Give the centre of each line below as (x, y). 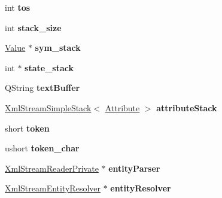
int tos (18, 7)
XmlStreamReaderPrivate (52, 168)
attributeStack (187, 107)
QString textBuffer (42, 88)
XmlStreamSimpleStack (48, 107)
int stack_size (33, 27)
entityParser (134, 168)
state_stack (49, 67)
